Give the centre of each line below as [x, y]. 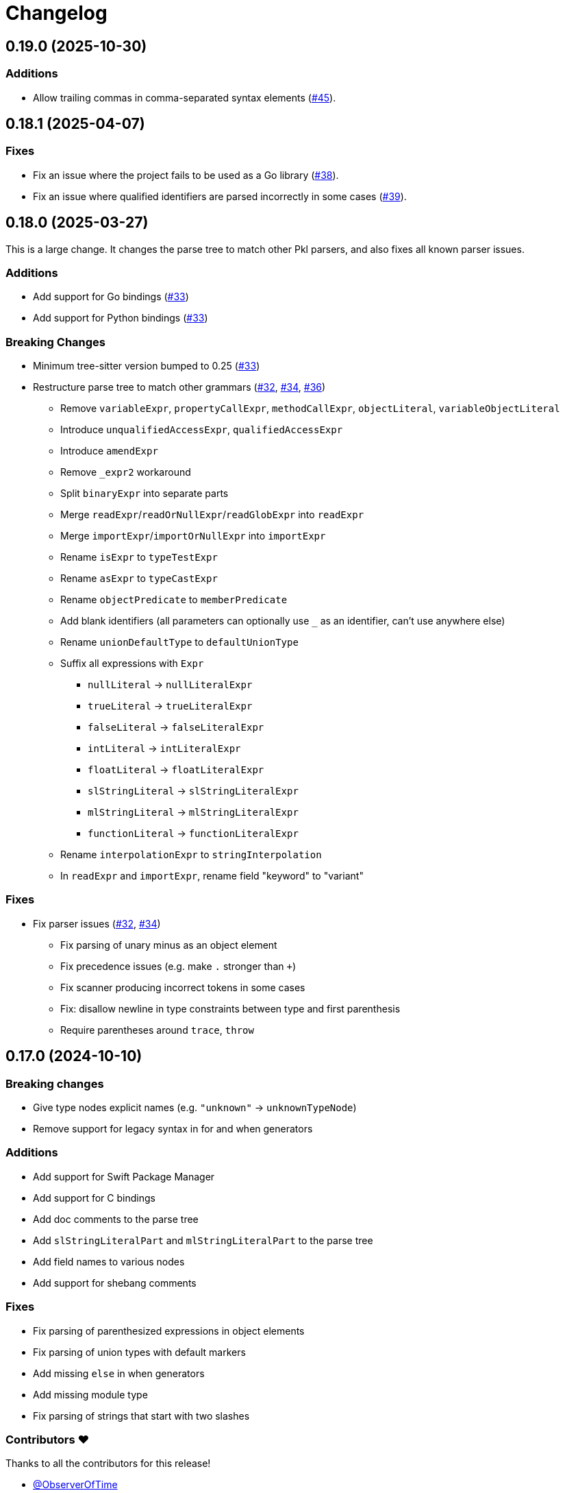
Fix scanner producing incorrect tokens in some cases [183, 987]
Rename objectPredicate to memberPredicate [174, 600]
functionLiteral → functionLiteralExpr [193, 834]
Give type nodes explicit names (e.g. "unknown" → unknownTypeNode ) [195, 1108]
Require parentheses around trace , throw [157, 1030]
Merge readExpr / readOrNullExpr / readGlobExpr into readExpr [212, 515]
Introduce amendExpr [109, 451]
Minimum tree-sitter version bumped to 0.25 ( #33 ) [147, 366]
